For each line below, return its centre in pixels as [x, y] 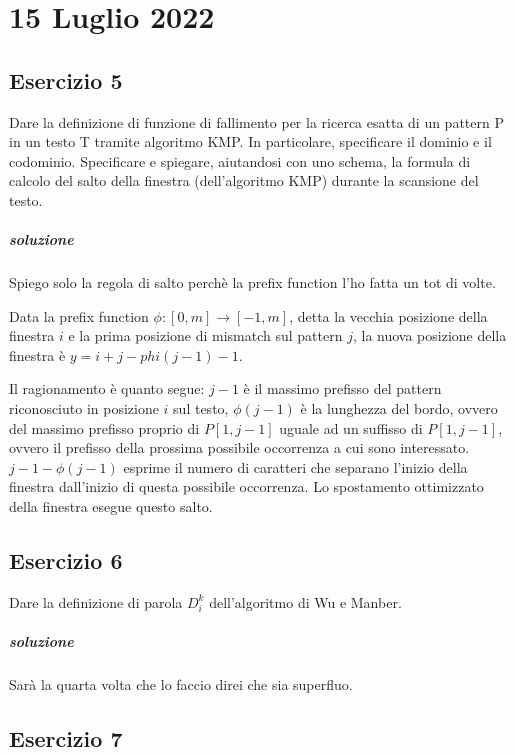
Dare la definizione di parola [96, 601]
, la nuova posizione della [429, 335]
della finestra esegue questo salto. [111, 506]
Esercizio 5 [66, 79]
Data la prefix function [79, 315]
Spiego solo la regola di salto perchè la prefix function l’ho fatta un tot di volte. [252, 282]
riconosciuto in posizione [84, 408]
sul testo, [201, 408]
